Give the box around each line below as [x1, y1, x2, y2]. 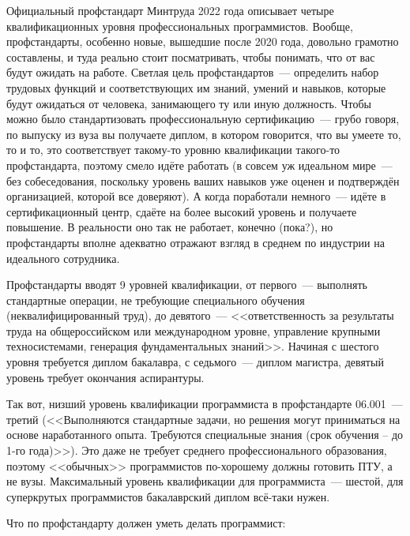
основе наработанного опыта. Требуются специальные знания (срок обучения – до [6, 426, 404, 443]
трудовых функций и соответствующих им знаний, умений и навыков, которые [6, 79, 386, 96]
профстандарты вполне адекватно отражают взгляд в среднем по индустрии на [6, 234, 385, 250]
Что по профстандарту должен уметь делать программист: [6, 515, 286, 531]
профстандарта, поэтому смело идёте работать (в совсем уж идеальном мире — [6, 156, 393, 173]
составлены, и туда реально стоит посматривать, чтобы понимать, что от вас [6, 48, 375, 65]
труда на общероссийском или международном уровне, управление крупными [6, 322, 381, 339]
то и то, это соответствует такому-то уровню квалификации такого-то [6, 141, 340, 158]
